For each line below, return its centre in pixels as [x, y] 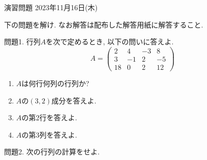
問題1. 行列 [22, 42]
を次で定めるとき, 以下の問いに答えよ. [110, 42]
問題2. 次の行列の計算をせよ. [52, 152]
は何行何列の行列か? [55, 83]
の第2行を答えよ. [49, 117]
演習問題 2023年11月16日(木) [51, 7]
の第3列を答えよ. [49, 134]
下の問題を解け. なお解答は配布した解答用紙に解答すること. [104, 24]
